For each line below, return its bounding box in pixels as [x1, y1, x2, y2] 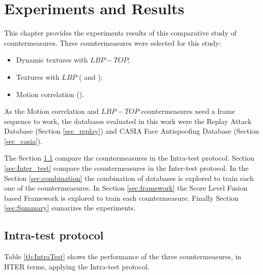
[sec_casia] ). [4, 135, 43, 146]
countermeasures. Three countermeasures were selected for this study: [4, 37, 221, 48]
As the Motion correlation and [4, 106, 99, 116]
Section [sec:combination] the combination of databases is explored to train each [4, 172, 254, 183]
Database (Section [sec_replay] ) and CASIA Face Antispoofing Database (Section [4, 126, 259, 136]
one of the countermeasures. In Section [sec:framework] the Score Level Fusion [4, 182, 248, 193]
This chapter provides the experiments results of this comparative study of [4, 27, 237, 38]
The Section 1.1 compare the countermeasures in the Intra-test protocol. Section [4, 152, 254, 163]
